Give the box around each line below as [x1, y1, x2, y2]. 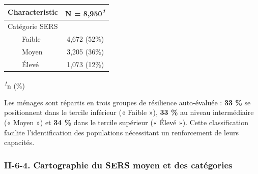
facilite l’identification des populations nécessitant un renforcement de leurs [4, 127, 239, 137]
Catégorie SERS [8, 21, 58, 31]
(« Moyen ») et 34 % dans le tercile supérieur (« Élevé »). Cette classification [4, 117, 248, 128]
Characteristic [8, 7, 58, 17]
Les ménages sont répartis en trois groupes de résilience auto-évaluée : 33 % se [4, 97, 251, 107]
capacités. [4, 137, 35, 148]
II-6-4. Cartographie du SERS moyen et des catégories [4, 158, 233, 171]
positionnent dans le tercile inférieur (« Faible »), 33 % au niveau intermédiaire [4, 107, 254, 118]
